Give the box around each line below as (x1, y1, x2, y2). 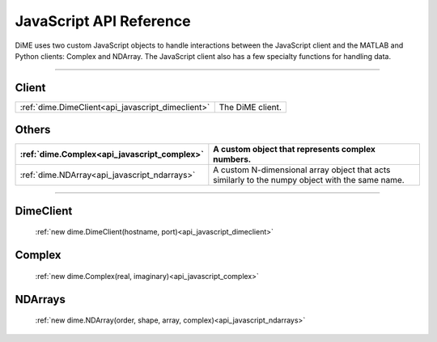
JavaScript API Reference (15, 12, 191, 30)
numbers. (213, 154, 252, 165)
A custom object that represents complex (213, 144, 375, 155)
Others (15, 123, 51, 137)
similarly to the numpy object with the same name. (213, 175, 405, 186)
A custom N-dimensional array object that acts (213, 164, 391, 175)
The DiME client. (218, 101, 282, 112)
